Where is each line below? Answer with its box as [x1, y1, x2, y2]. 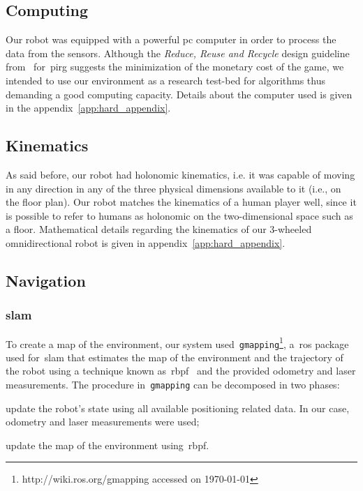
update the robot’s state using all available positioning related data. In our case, [6, 400, 350, 415]
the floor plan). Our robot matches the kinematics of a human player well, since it [6, 195, 357, 209]
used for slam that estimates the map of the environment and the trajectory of [6, 349, 343, 364]
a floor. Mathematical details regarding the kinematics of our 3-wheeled [6, 222, 312, 236]
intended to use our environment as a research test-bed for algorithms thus [6, 73, 326, 87]
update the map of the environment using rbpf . [6, 437, 209, 452]
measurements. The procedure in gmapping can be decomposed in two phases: [6, 377, 340, 392]
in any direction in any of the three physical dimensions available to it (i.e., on [6, 181, 341, 195]
